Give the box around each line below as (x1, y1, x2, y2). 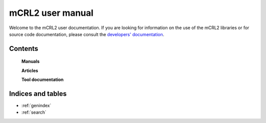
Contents (9, 44, 38, 53)
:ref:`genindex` (21, 103, 52, 109)
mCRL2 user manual (9, 7, 94, 18)
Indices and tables (9, 89, 67, 98)
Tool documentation (21, 77, 64, 82)
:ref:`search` (21, 109, 47, 116)
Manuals (21, 58, 40, 64)
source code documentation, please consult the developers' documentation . (9, 31, 165, 37)
